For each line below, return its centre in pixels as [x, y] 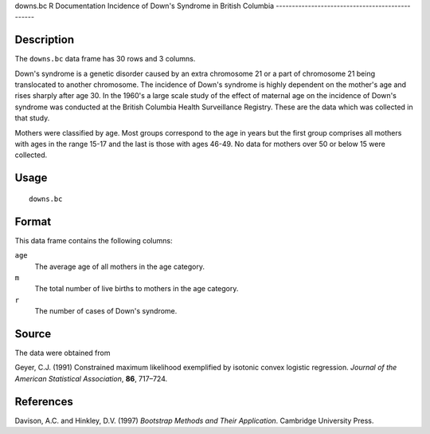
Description [45, 40]
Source [33, 334]
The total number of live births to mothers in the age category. [137, 289]
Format [33, 221]
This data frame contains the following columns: [94, 240]
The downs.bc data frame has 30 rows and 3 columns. [105, 59]
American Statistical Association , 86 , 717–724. [91, 378]
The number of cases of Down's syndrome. [106, 311]
